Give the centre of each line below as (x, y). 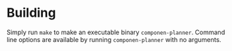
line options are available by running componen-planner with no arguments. (114, 39)
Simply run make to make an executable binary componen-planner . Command (116, 32)
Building (31, 13)
